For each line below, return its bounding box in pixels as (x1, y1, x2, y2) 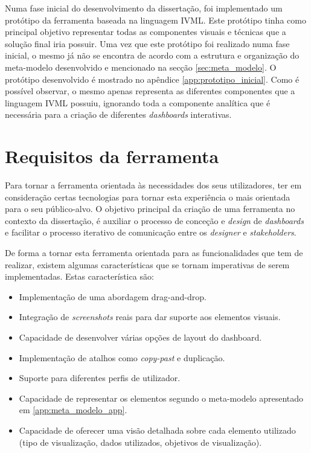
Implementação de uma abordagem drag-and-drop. (19, 290, 207, 303)
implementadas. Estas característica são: (5, 270, 154, 283)
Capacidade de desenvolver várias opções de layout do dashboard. (19, 331, 262, 343)
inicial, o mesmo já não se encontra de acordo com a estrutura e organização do (5, 49, 300, 62)
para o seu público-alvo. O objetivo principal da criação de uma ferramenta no (5, 202, 295, 215)
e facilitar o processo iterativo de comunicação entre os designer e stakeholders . (5, 226, 297, 239)
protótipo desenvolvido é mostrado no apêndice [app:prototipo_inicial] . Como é (5, 72, 300, 85)
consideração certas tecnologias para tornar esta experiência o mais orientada (5, 190, 290, 203)
